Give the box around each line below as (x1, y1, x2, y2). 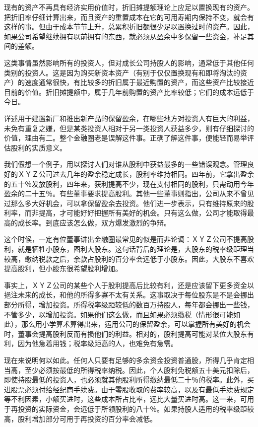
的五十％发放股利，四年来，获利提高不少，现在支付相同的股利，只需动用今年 (4, 178, 254, 189)
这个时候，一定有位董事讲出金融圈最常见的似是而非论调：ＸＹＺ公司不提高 (4, 234, 247, 244)
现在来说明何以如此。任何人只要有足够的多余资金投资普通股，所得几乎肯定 (4, 355, 247, 365)
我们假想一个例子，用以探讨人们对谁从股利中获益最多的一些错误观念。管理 (4, 159, 247, 169)
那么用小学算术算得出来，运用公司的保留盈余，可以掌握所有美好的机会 (21, 319, 251, 329)
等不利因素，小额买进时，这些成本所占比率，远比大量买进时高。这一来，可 (4, 394, 247, 404)
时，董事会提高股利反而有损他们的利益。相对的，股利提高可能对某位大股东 (4, 328, 247, 339)
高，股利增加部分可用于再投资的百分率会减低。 (4, 413, 157, 424)
